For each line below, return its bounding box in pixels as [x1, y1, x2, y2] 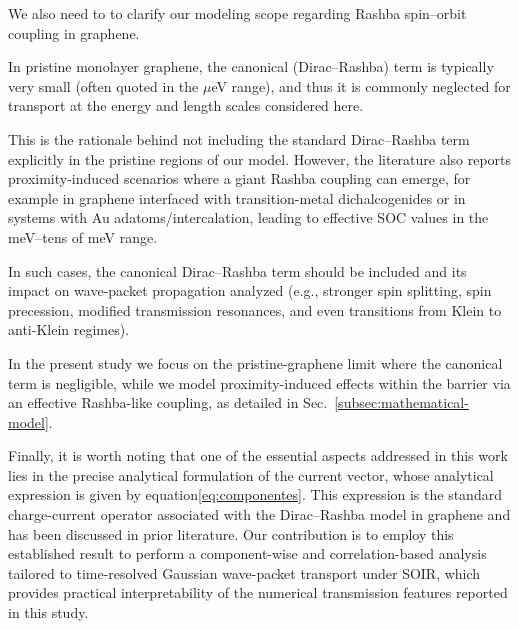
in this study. [8, 602, 89, 623]
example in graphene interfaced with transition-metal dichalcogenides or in [8, 187, 466, 208]
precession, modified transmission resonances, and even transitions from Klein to [8, 299, 502, 320]
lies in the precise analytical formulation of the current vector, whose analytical [8, 464, 494, 485]
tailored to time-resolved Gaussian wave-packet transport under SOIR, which [8, 562, 481, 583]
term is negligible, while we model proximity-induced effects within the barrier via [8, 372, 511, 393]
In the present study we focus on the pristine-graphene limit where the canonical [8, 352, 503, 373]
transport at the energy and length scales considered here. [8, 95, 364, 116]
